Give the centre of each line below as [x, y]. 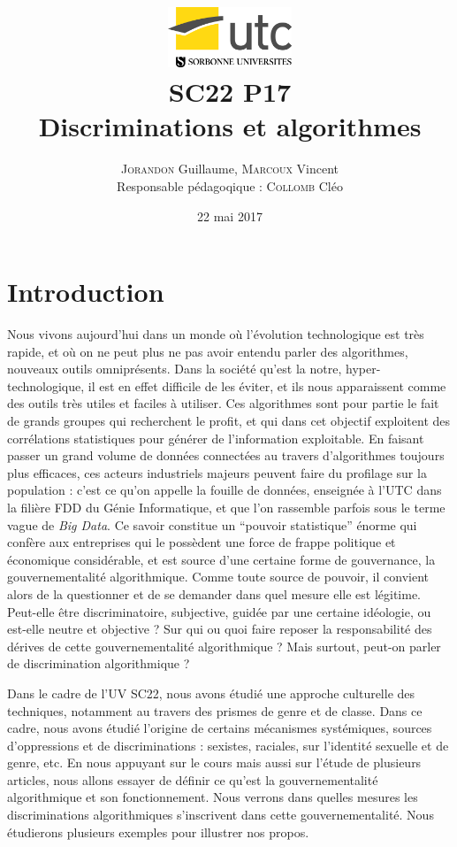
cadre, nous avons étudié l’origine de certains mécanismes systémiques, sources [220, 728]
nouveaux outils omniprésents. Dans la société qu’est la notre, [175, 369]
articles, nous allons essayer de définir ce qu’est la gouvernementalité [193, 779]
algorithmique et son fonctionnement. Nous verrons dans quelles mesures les [213, 797]
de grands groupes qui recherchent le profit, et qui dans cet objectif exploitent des [229, 420]
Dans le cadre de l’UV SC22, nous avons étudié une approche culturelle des [211, 693]
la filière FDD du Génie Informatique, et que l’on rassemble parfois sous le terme [226, 507]
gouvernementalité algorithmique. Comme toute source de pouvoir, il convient [218, 577]
